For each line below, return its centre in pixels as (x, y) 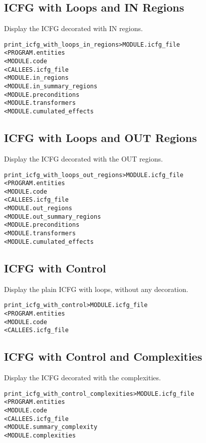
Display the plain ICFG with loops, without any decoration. (96, 289)
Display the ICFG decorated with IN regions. (73, 28)
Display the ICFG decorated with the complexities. (82, 378)
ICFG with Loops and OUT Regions (100, 138)
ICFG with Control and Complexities (103, 356)
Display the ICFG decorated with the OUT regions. (83, 158)
